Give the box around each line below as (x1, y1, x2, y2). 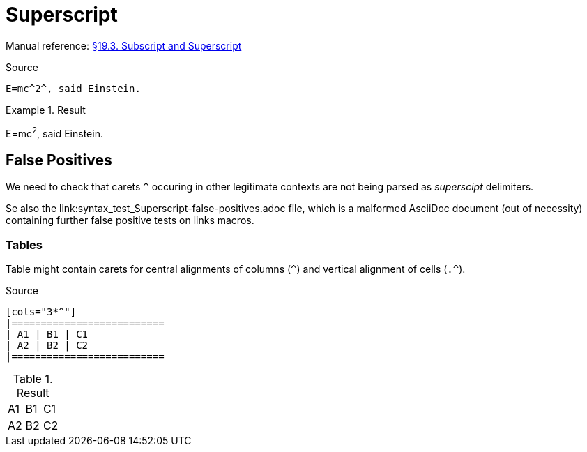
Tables (6, 237, 43, 252)
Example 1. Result (6, 103, 86, 116)
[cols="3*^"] (6, 306, 77, 317)
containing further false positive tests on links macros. (6, 214, 254, 227)
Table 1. (13, 372, 53, 386)
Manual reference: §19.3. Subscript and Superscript (6, 39, 242, 52)
